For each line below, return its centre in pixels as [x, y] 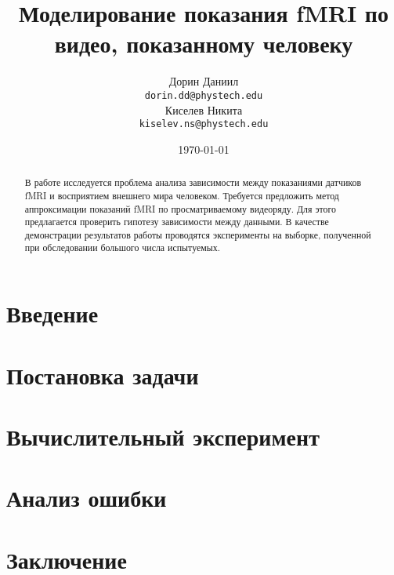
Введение [52, 313]
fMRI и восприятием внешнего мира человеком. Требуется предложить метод [182, 195]
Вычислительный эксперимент [163, 436]
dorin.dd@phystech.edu [204, 95]
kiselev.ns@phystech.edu [204, 124]
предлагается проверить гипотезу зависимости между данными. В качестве [177, 222]
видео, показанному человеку [204, 44]
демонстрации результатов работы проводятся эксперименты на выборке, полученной [198, 234]
